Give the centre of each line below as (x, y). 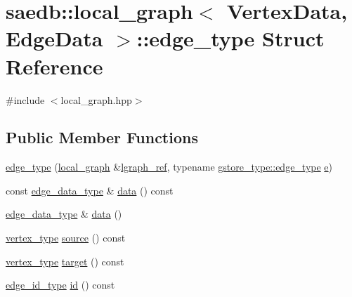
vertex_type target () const (65, 261)
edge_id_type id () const (60, 285)
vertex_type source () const (66, 238)
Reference (54, 66)
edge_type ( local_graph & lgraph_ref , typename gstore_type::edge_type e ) (169, 167)
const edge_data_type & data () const (90, 190)
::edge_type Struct (230, 38)
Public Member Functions (102, 137)
